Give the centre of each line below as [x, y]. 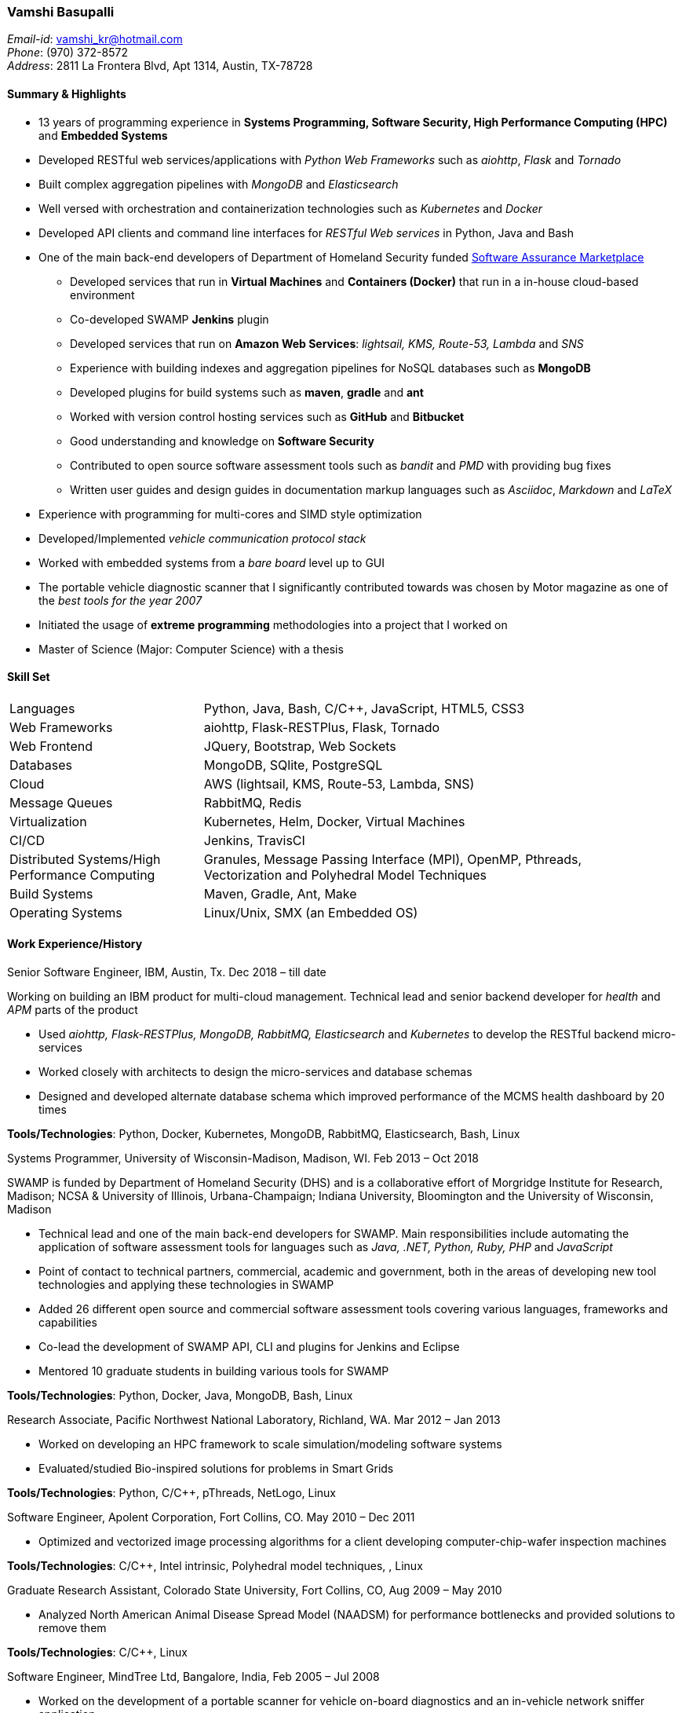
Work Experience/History [75, 944]
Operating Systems [66, 912]
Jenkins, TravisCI [254, 840]
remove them [73, 1628]
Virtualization [48, 821]
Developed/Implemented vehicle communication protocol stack [202, 538]
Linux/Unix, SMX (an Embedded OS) [311, 912]
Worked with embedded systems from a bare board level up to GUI [212, 562]
